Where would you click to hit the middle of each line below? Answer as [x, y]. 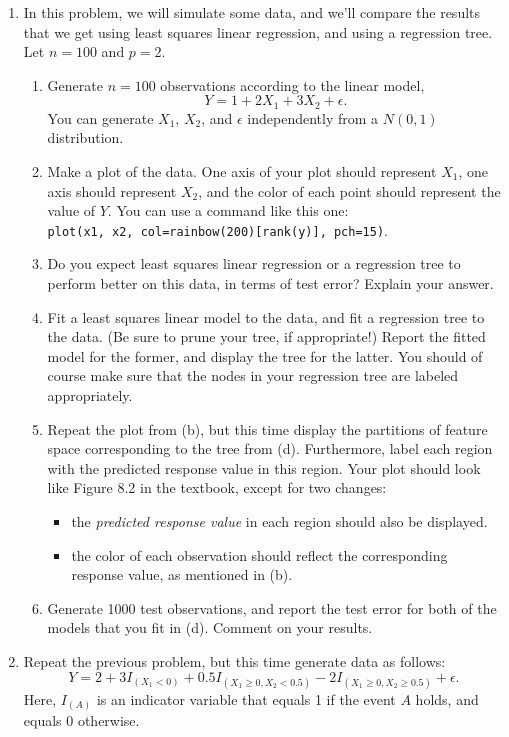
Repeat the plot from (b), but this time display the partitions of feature [267, 428]
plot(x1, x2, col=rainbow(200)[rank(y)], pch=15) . [217, 229]
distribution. [85, 137]
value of [71, 210]
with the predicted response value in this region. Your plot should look [264, 467]
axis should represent [112, 190]
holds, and [447, 698]
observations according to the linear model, [292, 84]
